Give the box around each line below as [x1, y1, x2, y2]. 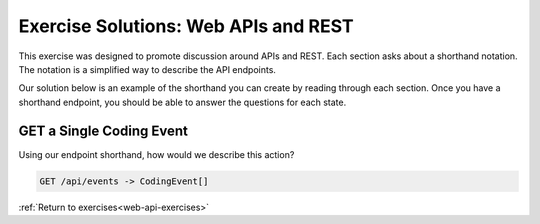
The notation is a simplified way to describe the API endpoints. [18, 63, 277, 75]
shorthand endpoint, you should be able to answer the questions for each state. [18, 96, 347, 108]
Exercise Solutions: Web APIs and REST [18, 15, 354, 37]
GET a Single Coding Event [18, 122, 189, 139]
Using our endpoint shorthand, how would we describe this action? [18, 148, 295, 160]
